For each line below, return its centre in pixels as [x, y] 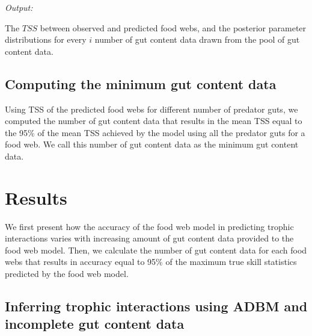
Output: [19, 7]
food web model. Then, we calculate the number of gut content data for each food [156, 250]
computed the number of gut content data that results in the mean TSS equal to [154, 121]
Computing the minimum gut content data [141, 83]
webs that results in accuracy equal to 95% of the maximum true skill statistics [151, 262]
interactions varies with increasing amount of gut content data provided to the [149, 238]
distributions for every [46, 39]
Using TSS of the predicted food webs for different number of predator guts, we [151, 109]
